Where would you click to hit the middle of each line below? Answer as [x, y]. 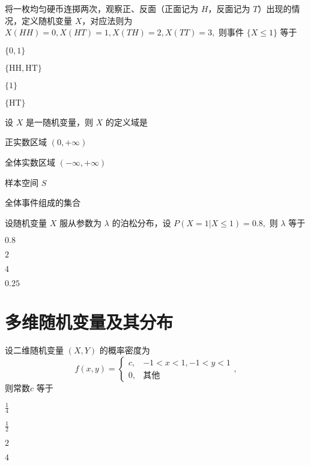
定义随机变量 [47, 20]
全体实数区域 [30, 162]
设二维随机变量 [34, 350]
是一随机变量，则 [59, 121]
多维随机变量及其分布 [89, 321]
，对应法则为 [107, 20]
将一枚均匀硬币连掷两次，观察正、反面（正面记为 [102, 8]
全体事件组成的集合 [43, 202]
